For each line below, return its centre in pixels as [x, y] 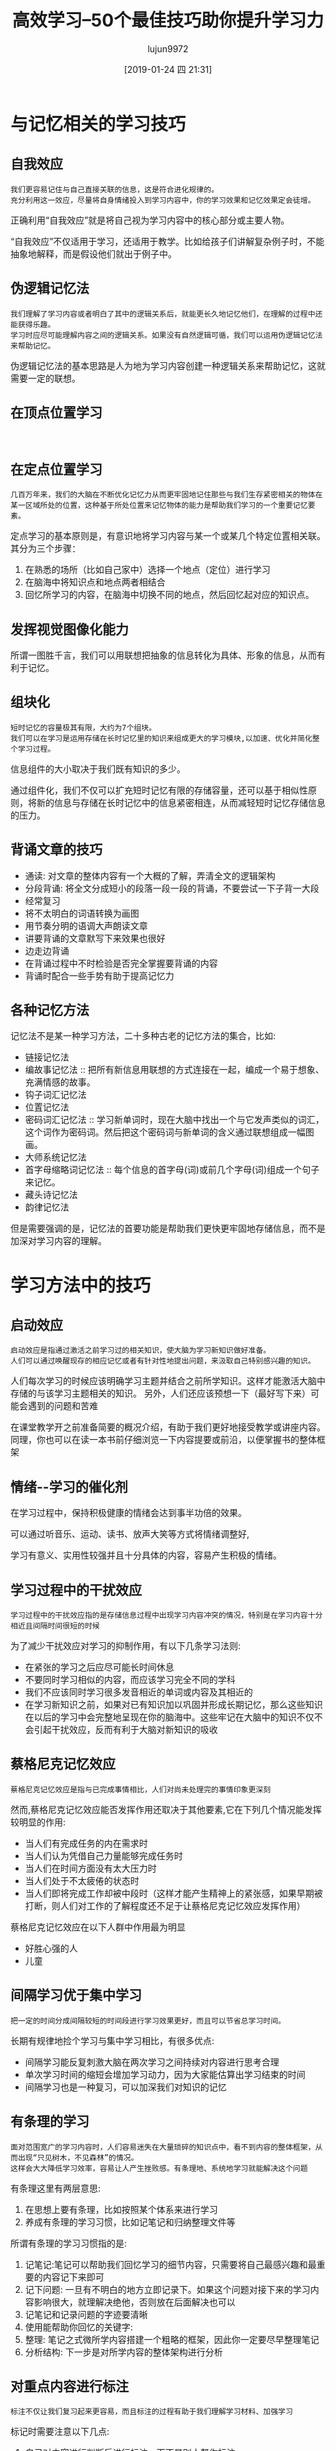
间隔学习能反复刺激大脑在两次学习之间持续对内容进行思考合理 [152, 2062]
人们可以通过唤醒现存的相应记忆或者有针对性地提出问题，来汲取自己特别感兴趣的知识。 [163, 1361]
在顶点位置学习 [56, 412]
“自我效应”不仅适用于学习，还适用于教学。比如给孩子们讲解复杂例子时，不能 [167, 241]
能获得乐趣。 [33, 324]
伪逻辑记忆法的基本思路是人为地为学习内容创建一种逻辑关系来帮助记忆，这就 [168, 365]
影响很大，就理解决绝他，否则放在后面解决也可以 [134, 2302]
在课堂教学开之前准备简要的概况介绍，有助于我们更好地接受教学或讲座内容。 [168, 1427]
